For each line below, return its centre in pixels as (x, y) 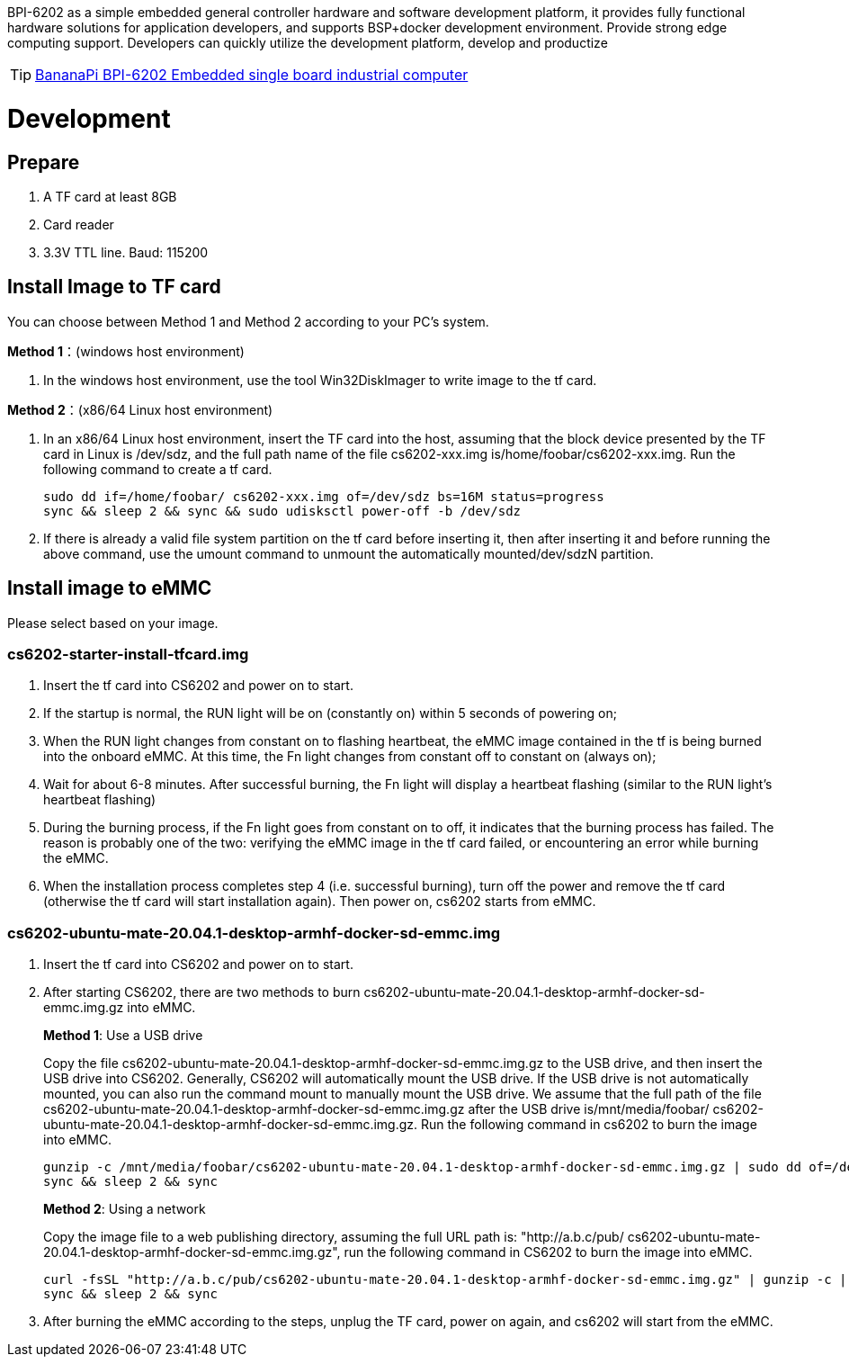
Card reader (79, 224)
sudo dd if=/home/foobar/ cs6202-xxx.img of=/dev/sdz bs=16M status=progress (324, 496)
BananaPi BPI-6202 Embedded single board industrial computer (252, 75)
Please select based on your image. (113, 623)
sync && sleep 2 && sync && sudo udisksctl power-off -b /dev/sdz (282, 511)
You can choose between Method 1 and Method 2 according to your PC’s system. (248, 321)
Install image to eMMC (110, 588)
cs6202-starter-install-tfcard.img (128, 654)
